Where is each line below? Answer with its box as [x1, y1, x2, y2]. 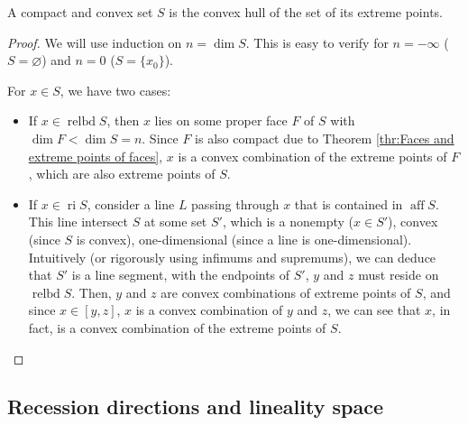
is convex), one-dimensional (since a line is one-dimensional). [76, 229, 412, 248]
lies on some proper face [154, 111, 288, 130]
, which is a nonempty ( [222, 212, 354, 231]
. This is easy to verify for [245, 32, 389, 51]
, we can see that [327, 300, 421, 319]
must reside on [358, 265, 439, 284]
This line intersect [28, 212, 129, 231]
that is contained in [294, 194, 403, 213]
